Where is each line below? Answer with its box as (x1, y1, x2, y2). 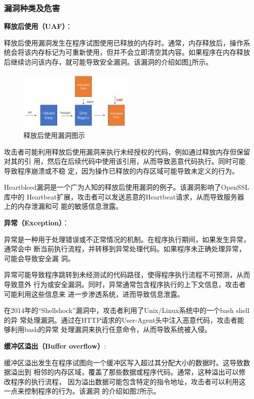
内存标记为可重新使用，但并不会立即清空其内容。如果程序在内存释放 (31, 47, 250, 57)
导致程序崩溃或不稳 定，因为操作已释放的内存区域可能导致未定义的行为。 (4, 165, 239, 176)
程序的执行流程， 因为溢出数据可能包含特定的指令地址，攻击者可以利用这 (10, 376, 246, 386)
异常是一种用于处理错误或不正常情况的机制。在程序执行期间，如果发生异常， (4, 234, 250, 244)
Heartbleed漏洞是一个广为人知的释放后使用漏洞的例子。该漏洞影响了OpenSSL (4, 182, 249, 192)
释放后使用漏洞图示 (23, 130, 85, 140)
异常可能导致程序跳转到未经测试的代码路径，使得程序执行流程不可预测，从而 (4, 269, 250, 280)
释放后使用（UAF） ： (4, 21, 72, 31)
